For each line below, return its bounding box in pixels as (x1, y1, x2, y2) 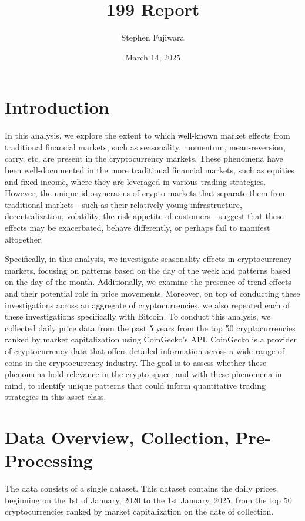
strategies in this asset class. (5, 391, 106, 403)
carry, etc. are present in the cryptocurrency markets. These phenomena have (5, 152, 283, 164)
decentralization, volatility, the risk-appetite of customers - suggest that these (5, 210, 284, 222)
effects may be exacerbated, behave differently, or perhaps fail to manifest (5, 221, 270, 233)
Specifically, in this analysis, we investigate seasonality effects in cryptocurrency (5, 253, 292, 265)
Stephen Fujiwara (121, 31, 185, 43)
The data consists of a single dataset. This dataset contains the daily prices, (5, 482, 279, 495)
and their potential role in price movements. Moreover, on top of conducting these (5, 287, 300, 299)
